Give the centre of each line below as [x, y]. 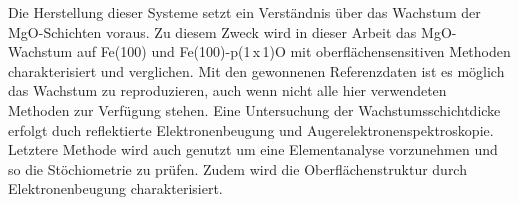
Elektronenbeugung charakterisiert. [115, 188]
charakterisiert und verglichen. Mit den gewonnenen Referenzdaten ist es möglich [256, 70]
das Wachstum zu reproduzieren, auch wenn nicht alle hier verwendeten [227, 90]
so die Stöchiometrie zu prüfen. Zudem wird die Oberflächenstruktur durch [237, 168]
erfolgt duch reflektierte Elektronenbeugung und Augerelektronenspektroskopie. [251, 129]
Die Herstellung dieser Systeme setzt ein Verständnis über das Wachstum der [244, 12]
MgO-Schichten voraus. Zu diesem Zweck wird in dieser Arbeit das [212, 31]
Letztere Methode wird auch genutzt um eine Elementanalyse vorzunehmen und [253, 149]
